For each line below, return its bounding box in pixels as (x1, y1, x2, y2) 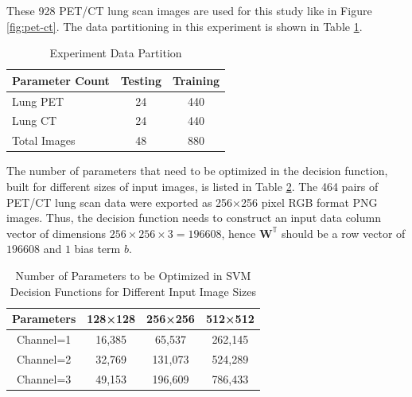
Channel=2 (16, 350, 72, 367)
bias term (74, 240, 121, 257)
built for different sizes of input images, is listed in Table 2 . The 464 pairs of (6, 178, 379, 194)
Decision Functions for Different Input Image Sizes (10, 282, 257, 299)
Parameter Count (12, 72, 110, 88)
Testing (120, 72, 161, 88)
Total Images (12, 132, 76, 149)
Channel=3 (16, 370, 72, 387)
